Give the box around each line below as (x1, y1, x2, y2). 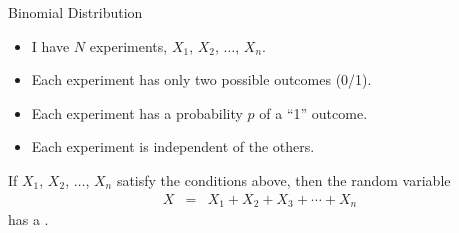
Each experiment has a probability (31, 102, 243, 123)
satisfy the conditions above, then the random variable (116, 169, 451, 190)
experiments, (89, 35, 168, 56)
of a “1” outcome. (259, 102, 368, 123)
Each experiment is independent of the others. (31, 136, 315, 157)
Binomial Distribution (8, 2, 143, 22)
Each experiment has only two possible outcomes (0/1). (31, 69, 372, 90)
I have (31, 35, 70, 56)
